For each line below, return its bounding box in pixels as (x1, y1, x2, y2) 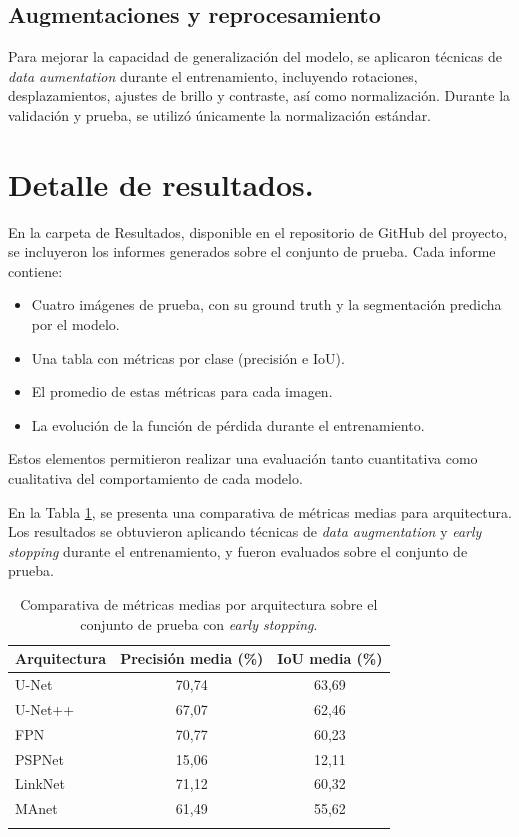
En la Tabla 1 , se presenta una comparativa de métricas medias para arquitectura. (8, 501, 512, 522)
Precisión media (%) (120, 648, 264, 669)
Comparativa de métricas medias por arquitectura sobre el (20, 594, 378, 615)
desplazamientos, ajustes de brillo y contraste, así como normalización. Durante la (8, 85, 511, 106)
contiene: (8, 260, 63, 281)
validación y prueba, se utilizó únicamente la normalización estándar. (8, 104, 432, 125)
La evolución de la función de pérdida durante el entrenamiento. (31, 414, 425, 435)
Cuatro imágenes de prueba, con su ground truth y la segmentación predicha (31, 294, 502, 315)
